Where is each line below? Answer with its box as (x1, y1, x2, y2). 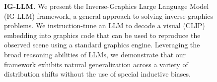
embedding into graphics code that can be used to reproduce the (4, 30, 201, 40)
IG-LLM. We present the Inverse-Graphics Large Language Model (4, 1, 209, 11)
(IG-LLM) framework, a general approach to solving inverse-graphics (4, 10, 213, 21)
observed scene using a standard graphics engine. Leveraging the (4, 40, 200, 50)
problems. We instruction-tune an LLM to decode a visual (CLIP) (4, 20, 205, 31)
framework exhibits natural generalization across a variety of (4, 59, 188, 69)
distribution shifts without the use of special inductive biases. (4, 69, 191, 79)
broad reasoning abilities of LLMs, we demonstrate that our (4, 49, 186, 59)
